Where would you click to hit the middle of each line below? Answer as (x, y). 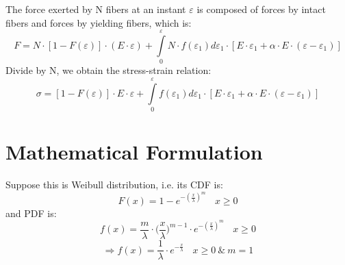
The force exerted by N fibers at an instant (96, 9)
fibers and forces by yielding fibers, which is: (99, 22)
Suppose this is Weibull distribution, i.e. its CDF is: (114, 185)
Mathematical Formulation (134, 152)
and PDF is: (31, 213)
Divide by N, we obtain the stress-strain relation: (108, 70)
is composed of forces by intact (261, 9)
